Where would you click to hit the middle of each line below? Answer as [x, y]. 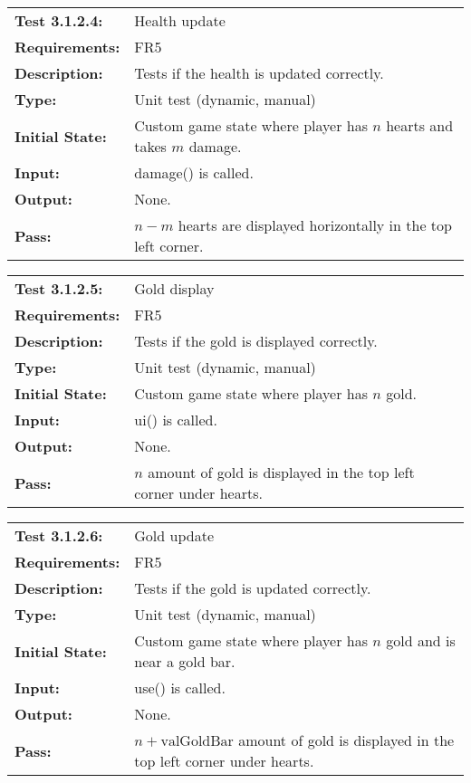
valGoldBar [197, 741]
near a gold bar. [185, 661]
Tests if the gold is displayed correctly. [256, 341]
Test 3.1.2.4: [59, 20]
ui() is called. [176, 420]
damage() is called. [194, 172]
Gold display [174, 288]
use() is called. [180, 688]
